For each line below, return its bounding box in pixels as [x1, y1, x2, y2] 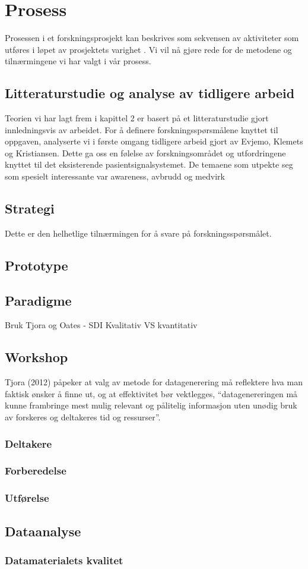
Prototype [5, 256, 68, 274]
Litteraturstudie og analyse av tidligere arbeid [5, 84, 295, 102]
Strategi [5, 199, 55, 218]
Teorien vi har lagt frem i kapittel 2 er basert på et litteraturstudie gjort [5, 112, 269, 124]
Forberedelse [5, 463, 66, 478]
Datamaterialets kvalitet [5, 552, 123, 567]
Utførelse [5, 491, 49, 505]
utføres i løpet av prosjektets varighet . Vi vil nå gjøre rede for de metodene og [5, 43, 292, 55]
